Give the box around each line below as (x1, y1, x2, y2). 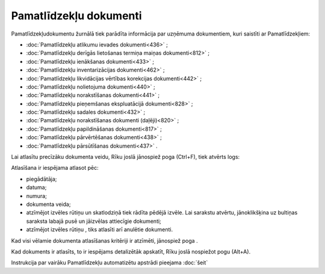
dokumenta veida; (26, 201, 71, 208)
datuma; (26, 184, 47, 191)
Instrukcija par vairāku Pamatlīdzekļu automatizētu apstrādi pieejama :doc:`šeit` (11, 259, 208, 266)
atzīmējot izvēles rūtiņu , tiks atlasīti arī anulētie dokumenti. (26, 226, 173, 233)
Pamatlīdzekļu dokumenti (11, 9, 142, 22)
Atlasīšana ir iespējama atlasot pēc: (11, 164, 99, 172)
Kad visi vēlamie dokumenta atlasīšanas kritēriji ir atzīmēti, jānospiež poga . (11, 237, 198, 244)
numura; (26, 192, 48, 199)
